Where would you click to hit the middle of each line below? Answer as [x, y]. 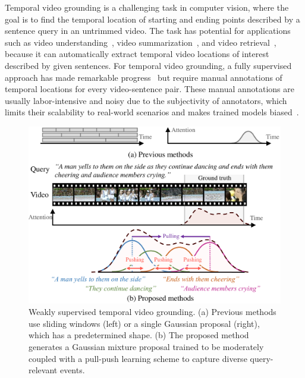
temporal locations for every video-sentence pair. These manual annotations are [150, 89]
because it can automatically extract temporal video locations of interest [137, 54]
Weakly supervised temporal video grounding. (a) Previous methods [152, 312]
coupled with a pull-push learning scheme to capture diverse [138, 358]
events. [72, 370]
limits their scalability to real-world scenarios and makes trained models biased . [152, 112]
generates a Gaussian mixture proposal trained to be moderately [146, 347]
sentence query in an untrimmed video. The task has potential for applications [148, 31]
